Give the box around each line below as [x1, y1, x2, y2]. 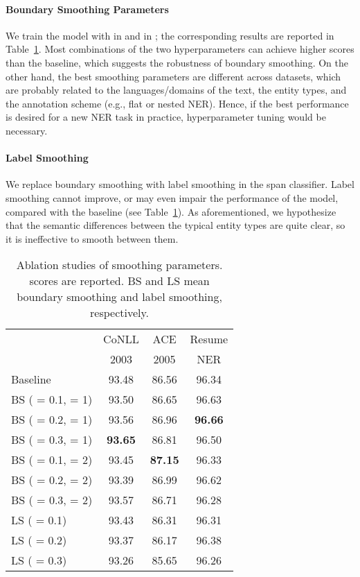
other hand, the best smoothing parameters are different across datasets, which [6, 69, 341, 83]
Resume [190, 331, 228, 347]
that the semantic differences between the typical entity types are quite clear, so [6, 218, 345, 232]
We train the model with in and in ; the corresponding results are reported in [6, 28, 334, 42]
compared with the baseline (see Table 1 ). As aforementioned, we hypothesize [6, 204, 336, 218]
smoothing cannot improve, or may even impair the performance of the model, [6, 190, 339, 205]
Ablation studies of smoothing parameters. [16, 257, 223, 273]
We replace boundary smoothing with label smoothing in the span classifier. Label [6, 177, 354, 191]
